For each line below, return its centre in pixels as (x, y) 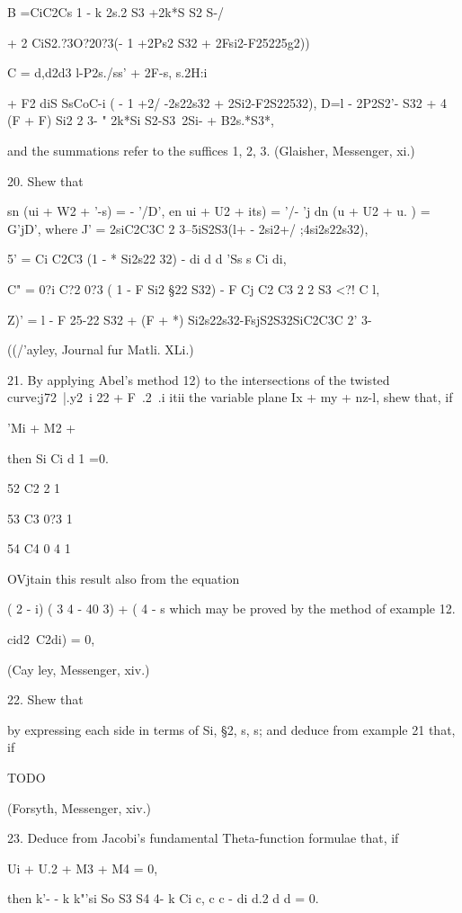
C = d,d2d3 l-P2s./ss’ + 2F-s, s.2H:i (107, 72)
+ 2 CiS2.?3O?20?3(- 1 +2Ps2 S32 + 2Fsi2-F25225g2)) (159, 42)
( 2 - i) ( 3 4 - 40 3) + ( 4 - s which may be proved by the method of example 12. (231, 609)
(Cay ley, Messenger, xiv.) (79, 669)
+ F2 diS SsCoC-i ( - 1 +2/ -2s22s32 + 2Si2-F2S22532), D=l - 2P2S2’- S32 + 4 (227, 102)
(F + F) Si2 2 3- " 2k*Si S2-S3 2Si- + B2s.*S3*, (141, 120)
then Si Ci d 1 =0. (58, 457)
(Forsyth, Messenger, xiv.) (79, 807)
